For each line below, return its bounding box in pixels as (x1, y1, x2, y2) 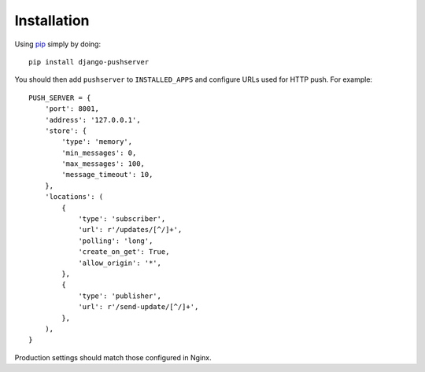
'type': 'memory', (61, 138, 133, 146)
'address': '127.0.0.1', (44, 115, 141, 124)
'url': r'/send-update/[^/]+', (78, 303, 199, 311)
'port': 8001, (44, 105, 100, 113)
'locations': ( (44, 193, 104, 201)
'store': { (44, 126, 87, 135)
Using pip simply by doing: (14, 39, 102, 49)
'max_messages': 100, (61, 160, 146, 168)
